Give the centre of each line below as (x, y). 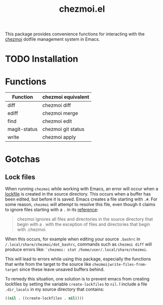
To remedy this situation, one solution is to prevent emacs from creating (77, 279)
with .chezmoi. (32, 229)
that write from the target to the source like (48, 264)
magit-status (23, 129)
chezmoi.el (82, 9)
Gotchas (23, 159)
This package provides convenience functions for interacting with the (75, 34)
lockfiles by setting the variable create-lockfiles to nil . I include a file (76, 284)
